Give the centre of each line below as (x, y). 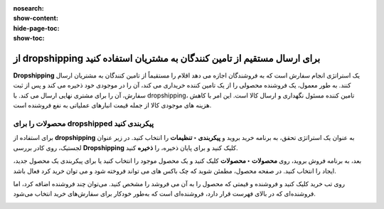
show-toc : (29, 38)
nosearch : (28, 8)
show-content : (36, 18)
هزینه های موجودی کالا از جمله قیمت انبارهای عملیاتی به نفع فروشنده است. (112, 105)
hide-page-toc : (36, 28)
